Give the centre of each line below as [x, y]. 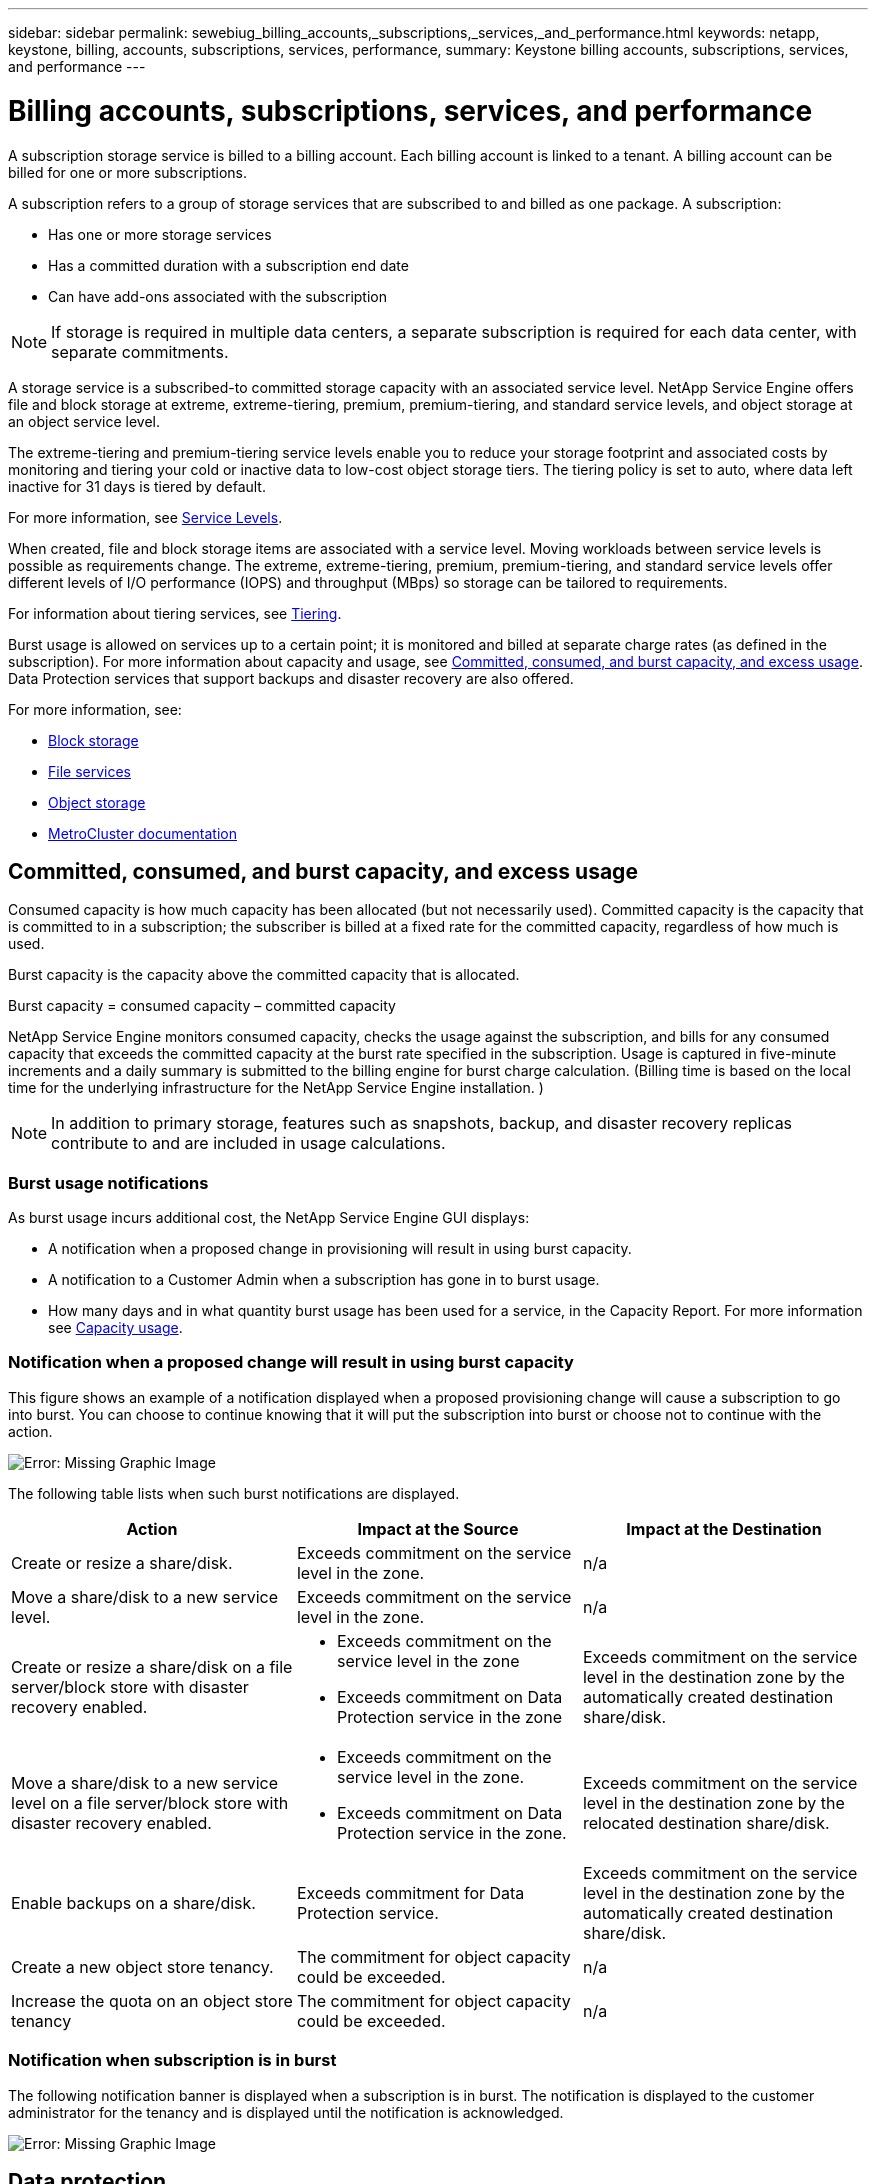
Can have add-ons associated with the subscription [218, 296]
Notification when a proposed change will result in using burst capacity [291, 1362]
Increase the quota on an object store [152, 2000]
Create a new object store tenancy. [142, 1966]
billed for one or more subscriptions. [128, 172]
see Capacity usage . [115, 1328]
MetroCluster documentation [143, 833]
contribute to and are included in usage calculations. [248, 1143]
